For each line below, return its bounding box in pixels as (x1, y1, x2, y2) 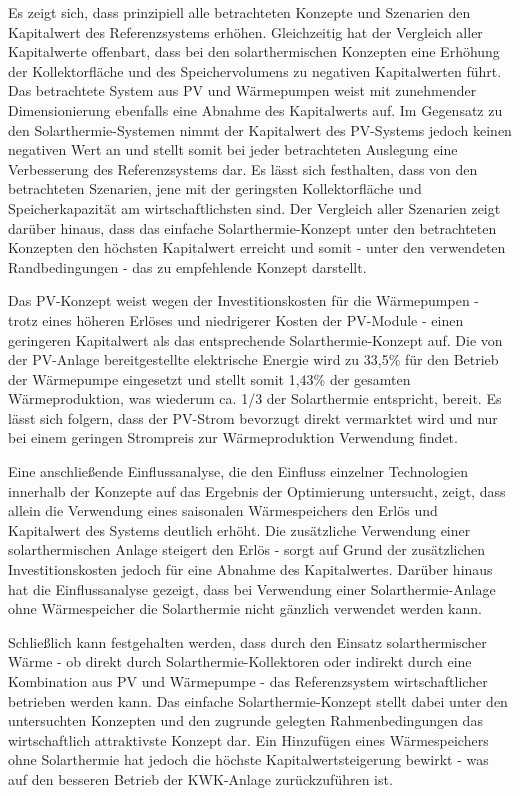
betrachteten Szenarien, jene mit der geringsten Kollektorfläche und (8, 178, 422, 199)
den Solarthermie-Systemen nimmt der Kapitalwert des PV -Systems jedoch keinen (8, 119, 512, 140)
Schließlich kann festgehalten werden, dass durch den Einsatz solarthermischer (8, 631, 487, 652)
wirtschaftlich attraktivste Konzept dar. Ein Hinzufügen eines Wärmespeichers (8, 729, 489, 750)
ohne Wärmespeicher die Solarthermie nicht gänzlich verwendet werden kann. (8, 598, 482, 619)
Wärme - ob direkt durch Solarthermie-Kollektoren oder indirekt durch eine (8, 651, 472, 672)
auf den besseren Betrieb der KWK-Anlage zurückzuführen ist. (8, 768, 393, 789)
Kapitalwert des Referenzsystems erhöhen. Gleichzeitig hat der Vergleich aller (8, 21, 483, 42)
